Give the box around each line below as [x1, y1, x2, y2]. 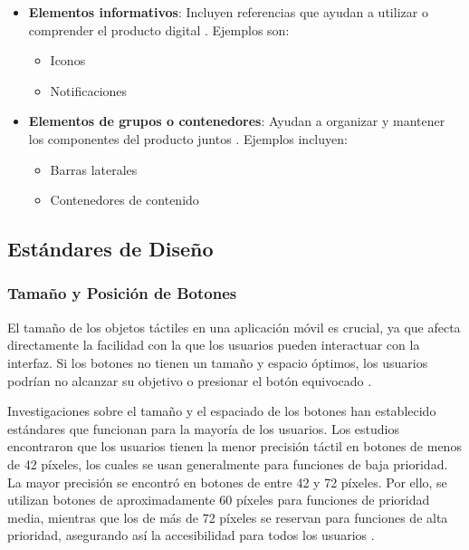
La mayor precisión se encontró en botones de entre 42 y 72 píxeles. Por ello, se [7, 472, 447, 491]
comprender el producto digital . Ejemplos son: [28, 20, 290, 39]
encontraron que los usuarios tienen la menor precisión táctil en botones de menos [7, 437, 462, 456]
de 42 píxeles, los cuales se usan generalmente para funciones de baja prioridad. [7, 454, 448, 473]
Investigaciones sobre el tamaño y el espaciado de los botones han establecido [7, 401, 436, 420]
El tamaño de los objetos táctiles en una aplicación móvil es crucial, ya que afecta [7, 317, 461, 336]
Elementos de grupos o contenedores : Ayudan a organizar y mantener [28, 111, 445, 130]
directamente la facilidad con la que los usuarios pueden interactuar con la [7, 335, 420, 354]
